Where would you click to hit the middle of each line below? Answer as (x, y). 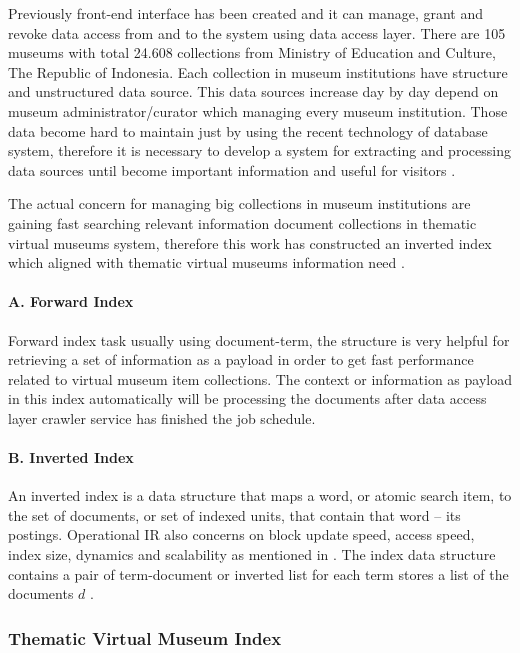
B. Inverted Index (71, 457)
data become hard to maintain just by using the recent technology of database (248, 130)
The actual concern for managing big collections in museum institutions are (239, 203)
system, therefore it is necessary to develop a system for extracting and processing (259, 150)
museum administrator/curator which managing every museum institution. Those (258, 110)
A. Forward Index (71, 301)
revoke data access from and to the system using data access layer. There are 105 (257, 32)
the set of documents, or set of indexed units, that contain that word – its (234, 514)
